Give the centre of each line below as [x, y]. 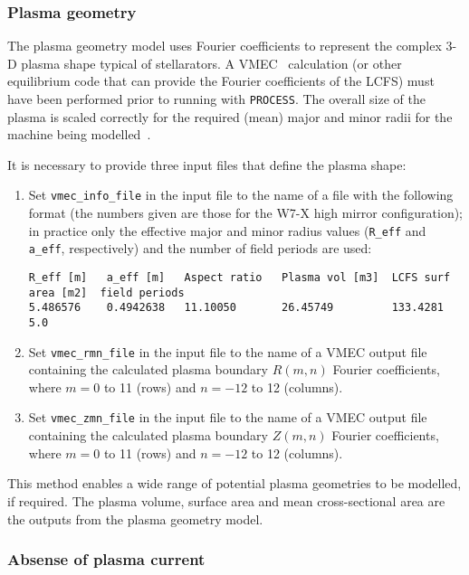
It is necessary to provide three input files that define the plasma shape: [207, 164]
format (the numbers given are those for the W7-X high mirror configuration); [246, 213]
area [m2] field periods [106, 292]
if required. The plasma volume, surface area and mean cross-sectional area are [226, 500]
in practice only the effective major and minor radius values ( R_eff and [227, 230]
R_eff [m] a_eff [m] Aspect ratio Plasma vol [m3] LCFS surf [239, 278]
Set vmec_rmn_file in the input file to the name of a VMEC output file [228, 351]
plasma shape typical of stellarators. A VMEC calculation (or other [211, 63]
